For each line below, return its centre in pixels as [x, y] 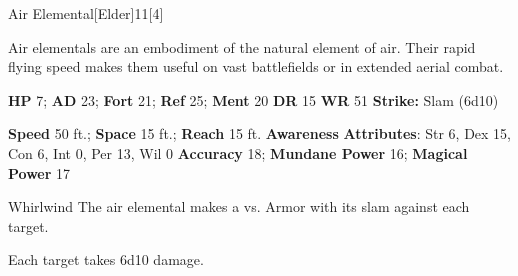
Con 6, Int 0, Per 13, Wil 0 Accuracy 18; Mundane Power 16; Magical [238, 152]
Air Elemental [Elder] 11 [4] [86, 13]
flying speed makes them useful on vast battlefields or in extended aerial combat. [256, 66]
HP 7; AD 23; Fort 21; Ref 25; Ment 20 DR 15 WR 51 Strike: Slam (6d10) [253, 99]
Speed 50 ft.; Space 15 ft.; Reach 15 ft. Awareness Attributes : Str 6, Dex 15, [260, 133]
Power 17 [39, 172]
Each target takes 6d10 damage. [106, 259]
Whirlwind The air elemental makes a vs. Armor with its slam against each [239, 206]
